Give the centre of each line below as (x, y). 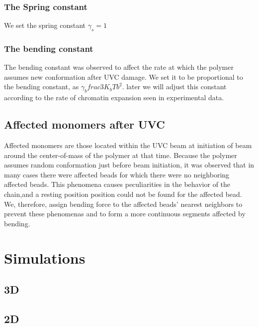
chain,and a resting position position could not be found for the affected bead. (123, 194)
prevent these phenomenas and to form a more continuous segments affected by (125, 214)
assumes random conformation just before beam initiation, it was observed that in (129, 165)
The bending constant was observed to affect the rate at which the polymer (119, 67)
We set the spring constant (45, 25)
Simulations (45, 257)
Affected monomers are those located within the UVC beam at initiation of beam (128, 145)
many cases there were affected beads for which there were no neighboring (117, 174)
